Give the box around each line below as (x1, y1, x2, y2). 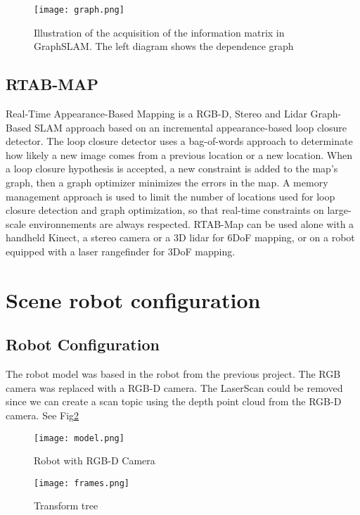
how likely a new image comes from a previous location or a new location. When (6, 147, 352, 162)
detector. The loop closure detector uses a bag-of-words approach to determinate (6, 134, 353, 148)
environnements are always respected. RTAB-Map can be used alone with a (29, 216, 354, 231)
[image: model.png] (34, 433, 124, 443)
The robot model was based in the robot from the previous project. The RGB (6, 367, 341, 381)
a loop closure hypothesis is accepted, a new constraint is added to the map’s (6, 161, 338, 176)
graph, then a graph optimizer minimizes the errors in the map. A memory (6, 175, 328, 190)
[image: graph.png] (34, 5, 124, 15)
